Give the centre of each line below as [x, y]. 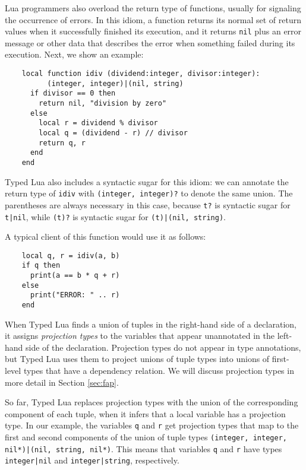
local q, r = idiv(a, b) [71, 255]
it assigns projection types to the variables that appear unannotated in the [140, 336]
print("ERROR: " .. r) [75, 295]
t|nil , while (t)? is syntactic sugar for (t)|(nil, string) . [115, 216]
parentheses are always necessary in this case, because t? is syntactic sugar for [148, 204]
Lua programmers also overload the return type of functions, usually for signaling [153, 8]
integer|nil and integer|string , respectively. [92, 460]
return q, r [62, 143]
